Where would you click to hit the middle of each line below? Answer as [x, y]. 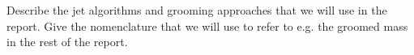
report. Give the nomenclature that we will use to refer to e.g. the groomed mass [207, 25]
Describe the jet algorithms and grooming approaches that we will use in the [197, 10]
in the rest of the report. [67, 42]
